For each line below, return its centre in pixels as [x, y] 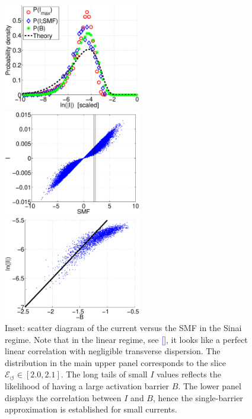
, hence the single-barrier [198, 397]
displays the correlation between [63, 397]
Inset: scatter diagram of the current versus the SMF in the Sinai [123, 328]
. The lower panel [210, 386]
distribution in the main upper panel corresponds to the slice [116, 362]
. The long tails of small [104, 374]
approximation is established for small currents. [91, 409]
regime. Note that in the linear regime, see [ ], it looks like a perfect [126, 339]
